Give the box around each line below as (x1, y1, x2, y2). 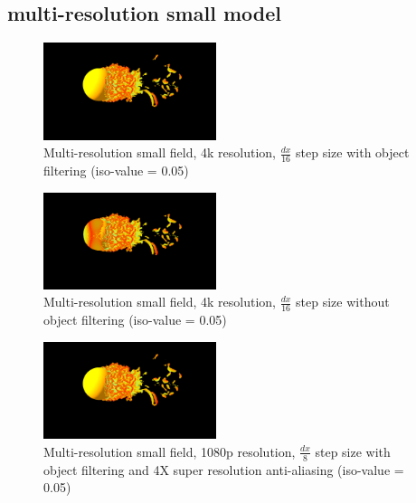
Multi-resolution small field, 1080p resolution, (43, 441, 296, 460)
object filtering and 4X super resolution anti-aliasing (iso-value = (43, 460, 404, 479)
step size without (296, 292, 390, 311)
